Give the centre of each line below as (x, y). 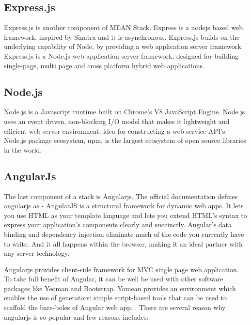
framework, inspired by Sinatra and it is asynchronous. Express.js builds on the (122, 37)
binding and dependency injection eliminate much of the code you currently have (124, 234)
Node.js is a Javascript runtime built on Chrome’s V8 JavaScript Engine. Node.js (125, 112)
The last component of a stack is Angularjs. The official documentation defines (121, 196)
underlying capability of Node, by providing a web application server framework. (124, 46)
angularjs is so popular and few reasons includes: (76, 317)
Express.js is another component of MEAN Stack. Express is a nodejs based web (123, 27)
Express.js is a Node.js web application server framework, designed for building (121, 55)
